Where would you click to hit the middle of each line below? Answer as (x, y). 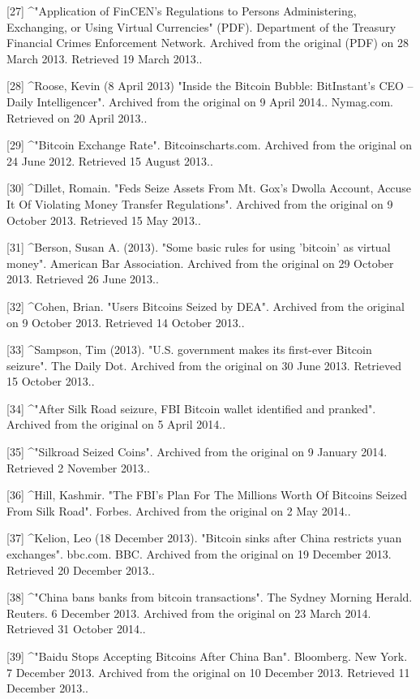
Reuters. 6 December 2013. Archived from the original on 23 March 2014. (189, 613)
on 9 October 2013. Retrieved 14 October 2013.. (126, 322)
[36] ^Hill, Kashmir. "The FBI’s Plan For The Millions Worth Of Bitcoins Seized (207, 495)
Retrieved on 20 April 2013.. (77, 117)
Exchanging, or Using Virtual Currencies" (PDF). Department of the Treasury (201, 26)
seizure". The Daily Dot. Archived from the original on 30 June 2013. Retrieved (204, 365)
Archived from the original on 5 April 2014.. (116, 424)
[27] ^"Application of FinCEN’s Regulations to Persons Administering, (182, 11)
